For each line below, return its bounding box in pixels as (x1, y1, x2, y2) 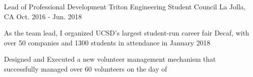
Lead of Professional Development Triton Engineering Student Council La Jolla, (4, 1, 246, 11)
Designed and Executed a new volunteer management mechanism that (4, 54, 216, 64)
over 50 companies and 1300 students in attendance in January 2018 (4, 37, 211, 47)
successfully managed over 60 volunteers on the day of (4, 63, 167, 74)
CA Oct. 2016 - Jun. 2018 (4, 11, 82, 21)
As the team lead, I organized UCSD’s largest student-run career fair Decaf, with (4, 28, 250, 38)
